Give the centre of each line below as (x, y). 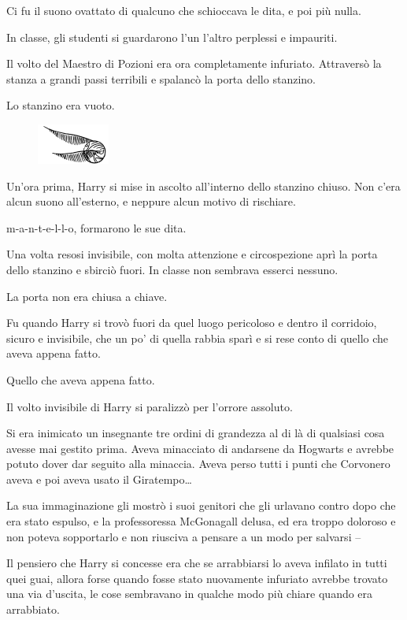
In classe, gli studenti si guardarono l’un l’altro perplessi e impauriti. (172, 37)
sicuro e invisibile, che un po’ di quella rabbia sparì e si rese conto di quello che (198, 338)
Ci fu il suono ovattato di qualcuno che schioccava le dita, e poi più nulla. (184, 10)
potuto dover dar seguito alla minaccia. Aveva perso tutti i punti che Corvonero (198, 464)
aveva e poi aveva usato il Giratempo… (99, 479)
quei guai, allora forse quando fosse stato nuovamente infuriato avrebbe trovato (197, 578)
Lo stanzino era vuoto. (61, 105)
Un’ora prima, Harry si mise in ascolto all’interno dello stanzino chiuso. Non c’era (203, 186)
